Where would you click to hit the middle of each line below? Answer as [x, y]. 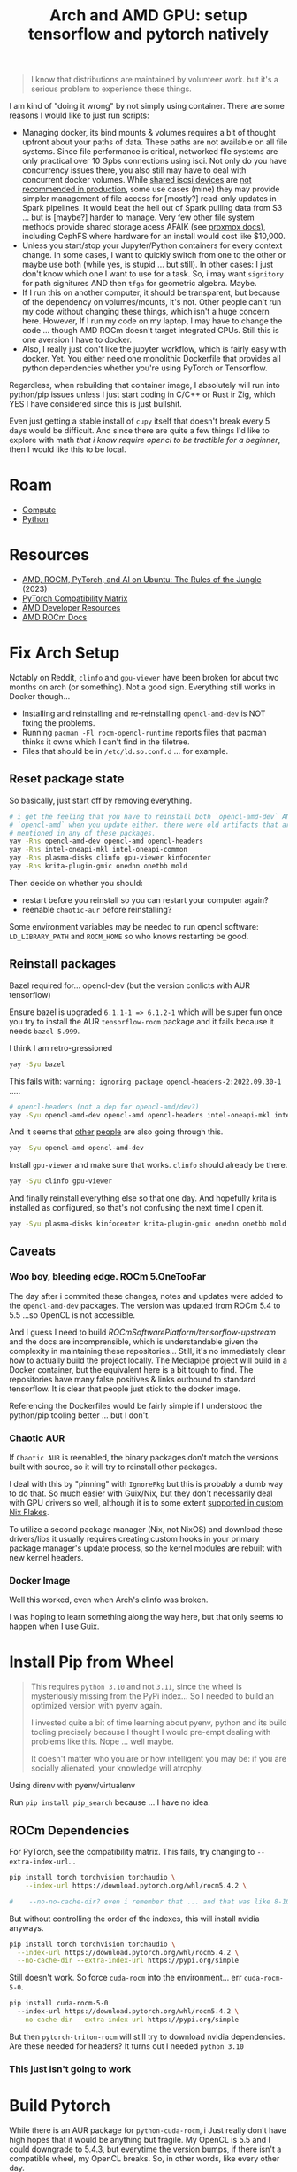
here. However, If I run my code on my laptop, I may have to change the [152, 321]
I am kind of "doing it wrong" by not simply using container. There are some [147, 106]
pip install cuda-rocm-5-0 [59, 2004]
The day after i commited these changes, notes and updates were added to [146, 1296]
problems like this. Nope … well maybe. [102, 1741]
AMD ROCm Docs [54, 618]
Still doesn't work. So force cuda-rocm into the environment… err [126, 1978]
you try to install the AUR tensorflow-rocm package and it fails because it [141, 1021]
